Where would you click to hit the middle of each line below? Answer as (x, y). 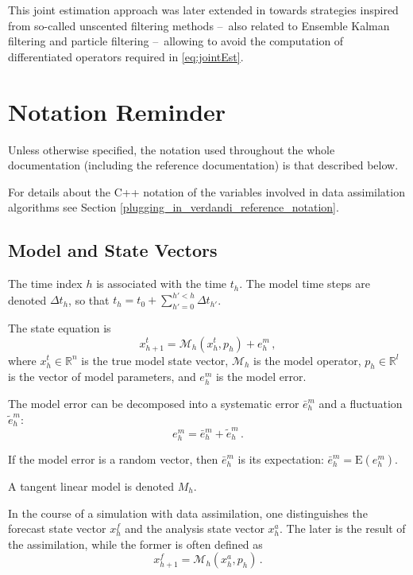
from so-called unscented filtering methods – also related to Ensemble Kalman (199, 25)
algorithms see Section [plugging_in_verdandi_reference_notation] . (174, 207)
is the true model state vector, (155, 360)
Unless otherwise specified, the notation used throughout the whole (172, 149)
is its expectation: (281, 459)
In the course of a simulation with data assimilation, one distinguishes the (188, 513)
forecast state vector (57, 528)
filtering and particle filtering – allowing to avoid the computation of (176, 41)
